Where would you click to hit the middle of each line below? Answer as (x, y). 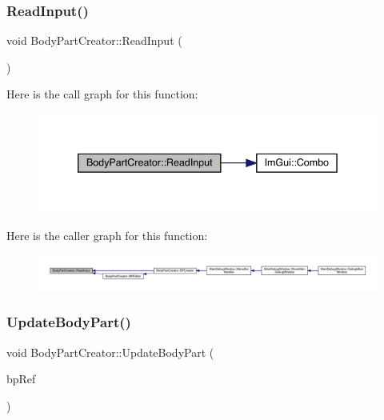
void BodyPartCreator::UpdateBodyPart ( (110, 352)
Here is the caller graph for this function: (107, 235)
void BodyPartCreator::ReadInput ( (94, 40)
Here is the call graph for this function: (102, 94)
